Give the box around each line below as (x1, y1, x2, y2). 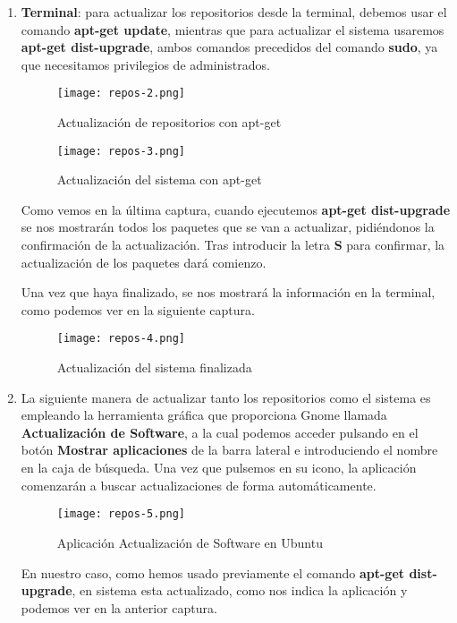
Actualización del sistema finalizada (56, 358, 252, 377)
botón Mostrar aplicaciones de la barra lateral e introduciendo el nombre (21, 440, 438, 459)
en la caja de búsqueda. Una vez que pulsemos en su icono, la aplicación (21, 458, 417, 477)
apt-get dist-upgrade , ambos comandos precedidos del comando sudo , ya (21, 38, 438, 56)
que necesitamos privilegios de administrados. (21, 55, 270, 73)
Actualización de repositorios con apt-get (56, 113, 282, 132)
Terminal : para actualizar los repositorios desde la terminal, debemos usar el (21, 3, 447, 21)
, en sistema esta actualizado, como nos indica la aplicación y (72, 581, 408, 600)
